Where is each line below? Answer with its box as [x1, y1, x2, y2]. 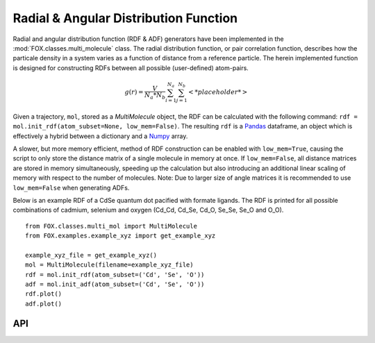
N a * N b [144, 91, 166, 101]
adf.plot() [25, 299, 62, 308]
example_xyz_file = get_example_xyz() [25, 251, 158, 259]
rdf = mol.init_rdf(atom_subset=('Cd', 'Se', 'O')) [25, 271, 205, 278]
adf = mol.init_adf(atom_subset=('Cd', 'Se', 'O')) [25, 281, 205, 288]
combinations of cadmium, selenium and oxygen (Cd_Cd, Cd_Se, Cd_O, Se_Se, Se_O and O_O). [12, 206, 284, 215]
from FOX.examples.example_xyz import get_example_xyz [25, 232, 216, 240]
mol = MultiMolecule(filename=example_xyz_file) [25, 261, 194, 269]
